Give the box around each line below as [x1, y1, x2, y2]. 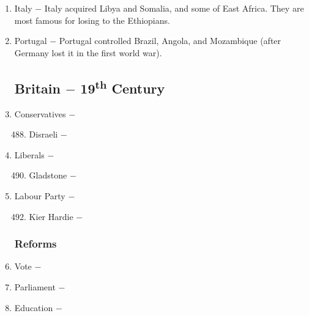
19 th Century [80, 76, 165, 97]
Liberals [14, 148, 45, 161]
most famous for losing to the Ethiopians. [14, 13, 170, 26]
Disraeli [29, 128, 58, 141]
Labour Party [14, 189, 65, 202]
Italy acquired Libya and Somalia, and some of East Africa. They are [44, 2, 304, 14]
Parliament [14, 280, 56, 293]
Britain [14, 78, 61, 97]
